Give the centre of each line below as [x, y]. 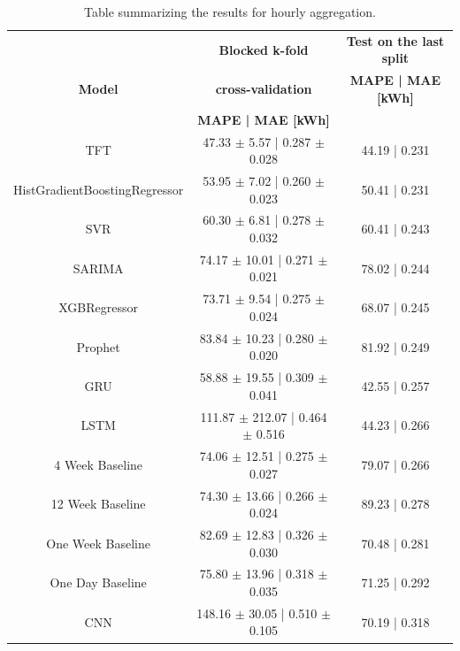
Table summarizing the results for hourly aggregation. [230, 11]
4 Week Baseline [99, 464]
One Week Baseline [98, 543]
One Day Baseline [98, 582]
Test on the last [395, 40]
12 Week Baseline [98, 504]
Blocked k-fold [264, 49]
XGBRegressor [98, 307]
